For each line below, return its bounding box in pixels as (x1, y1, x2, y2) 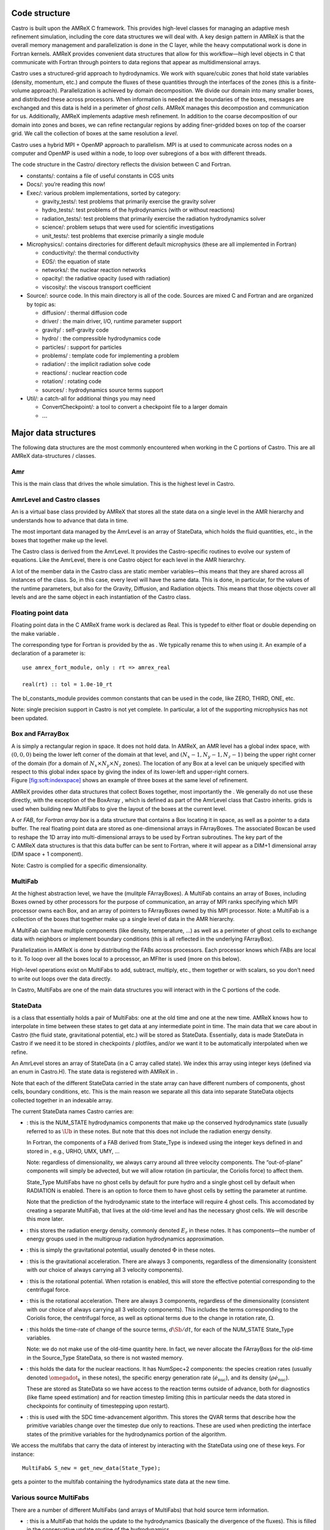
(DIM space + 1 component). (11, 851, 83, 858)
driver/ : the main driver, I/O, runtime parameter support (42, 318, 182, 325)
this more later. (26, 1215, 64, 1223)
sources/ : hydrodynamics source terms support (42, 386, 164, 394)
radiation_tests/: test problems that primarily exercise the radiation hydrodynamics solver (42, 215, 266, 222)
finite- (301, 78, 317, 86)
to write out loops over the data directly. (11, 975, 112, 982)
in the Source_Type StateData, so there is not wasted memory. (26, 1354, 183, 1361)
